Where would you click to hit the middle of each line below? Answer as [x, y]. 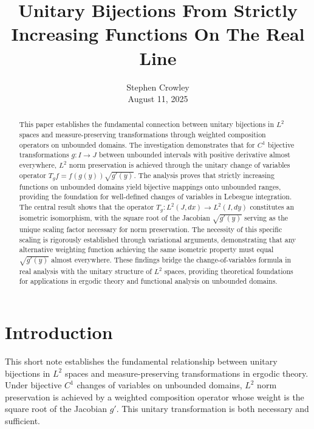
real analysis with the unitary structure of [85, 271]
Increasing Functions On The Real [158, 34]
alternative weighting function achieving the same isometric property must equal [146, 249]
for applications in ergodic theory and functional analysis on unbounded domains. [148, 281]
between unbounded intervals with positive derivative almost [194, 155]
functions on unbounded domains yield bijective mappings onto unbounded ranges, [150, 186]
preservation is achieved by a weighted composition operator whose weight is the [155, 396]
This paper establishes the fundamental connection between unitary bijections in [147, 124]
